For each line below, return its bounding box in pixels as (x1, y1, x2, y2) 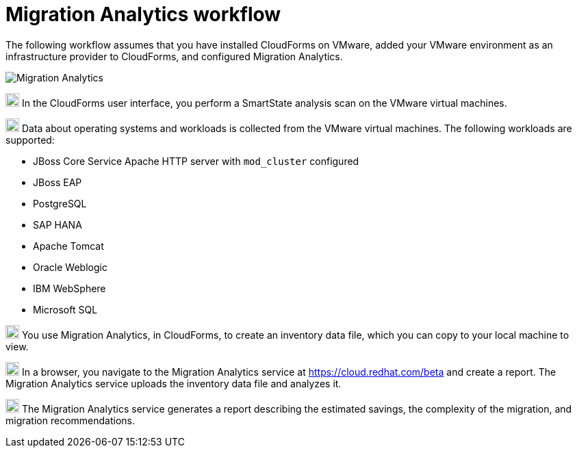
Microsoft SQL (33, 303, 98, 315)
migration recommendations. (5, 414, 135, 426)
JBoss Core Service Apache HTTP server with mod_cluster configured (33, 155, 359, 167)
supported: (5, 133, 55, 146)
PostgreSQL (33, 197, 87, 209)
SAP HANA (33, 218, 82, 231)
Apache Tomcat (33, 240, 104, 252)
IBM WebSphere (33, 282, 106, 294)
